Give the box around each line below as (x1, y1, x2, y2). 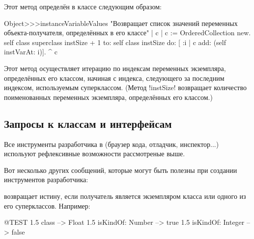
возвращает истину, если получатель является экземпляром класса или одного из (4, 191, 246, 201)
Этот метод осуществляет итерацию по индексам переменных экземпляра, (4, 63, 226, 73)
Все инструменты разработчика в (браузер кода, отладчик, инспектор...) (4, 139, 219, 149)
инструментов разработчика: (4, 174, 88, 185)
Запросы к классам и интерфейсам (4, 116, 172, 131)
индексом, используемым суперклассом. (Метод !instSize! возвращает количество (4, 82, 247, 93)
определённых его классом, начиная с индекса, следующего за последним (4, 72, 225, 83)
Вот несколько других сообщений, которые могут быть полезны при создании (4, 165, 237, 175)
